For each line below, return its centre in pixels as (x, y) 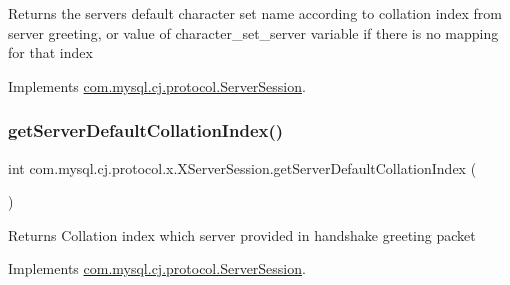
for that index (50, 52)
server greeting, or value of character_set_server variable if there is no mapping (253, 32)
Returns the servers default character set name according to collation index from (255, 13)
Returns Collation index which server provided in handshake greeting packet (242, 234)
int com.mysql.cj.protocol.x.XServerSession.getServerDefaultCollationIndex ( (242, 167)
